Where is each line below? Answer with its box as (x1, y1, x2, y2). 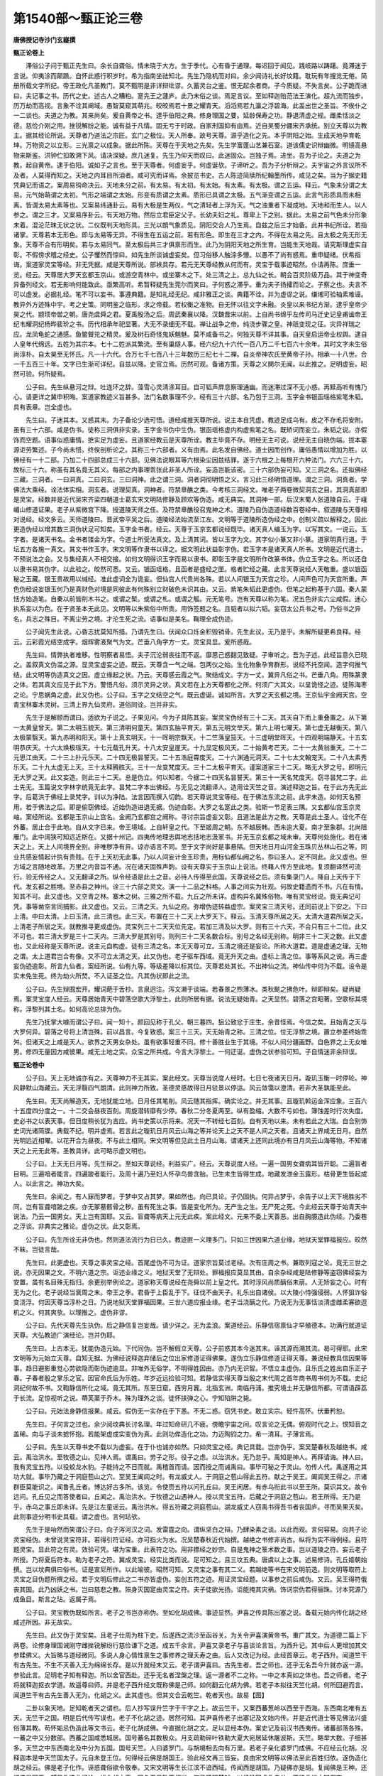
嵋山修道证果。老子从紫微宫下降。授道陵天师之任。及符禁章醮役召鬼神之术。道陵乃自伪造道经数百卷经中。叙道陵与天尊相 (13, 505, 367, 514)
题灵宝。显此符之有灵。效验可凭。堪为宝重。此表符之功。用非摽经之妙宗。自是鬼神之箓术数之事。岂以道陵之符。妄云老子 (13, 1545, 367, 1554)
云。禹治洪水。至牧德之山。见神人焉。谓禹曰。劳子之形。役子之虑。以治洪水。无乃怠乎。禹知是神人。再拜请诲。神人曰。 (13, 1453, 367, 1461)
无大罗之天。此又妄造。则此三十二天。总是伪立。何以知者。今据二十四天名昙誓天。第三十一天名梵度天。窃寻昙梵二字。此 (13, 773, 367, 781)
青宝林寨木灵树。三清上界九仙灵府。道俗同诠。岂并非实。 (13, 700, 181, 708)
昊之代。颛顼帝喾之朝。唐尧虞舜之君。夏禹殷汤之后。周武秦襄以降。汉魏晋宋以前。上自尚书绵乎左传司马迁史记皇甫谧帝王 (13, 310, 367, 319)
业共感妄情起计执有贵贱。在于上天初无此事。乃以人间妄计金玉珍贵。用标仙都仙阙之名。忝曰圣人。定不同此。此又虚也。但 (13, 852, 367, 861)
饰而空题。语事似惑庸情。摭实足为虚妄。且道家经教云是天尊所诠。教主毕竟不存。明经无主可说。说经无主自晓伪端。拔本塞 (13, 435, 367, 444)
